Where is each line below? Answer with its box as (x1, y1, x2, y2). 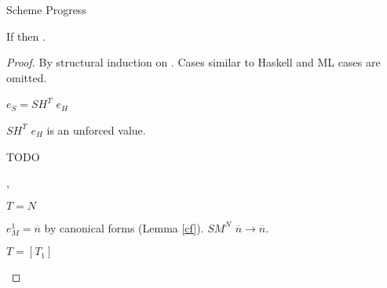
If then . (6, 27, 46, 44)
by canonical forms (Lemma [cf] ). (44, 219, 204, 236)
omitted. (6, 69, 47, 85)
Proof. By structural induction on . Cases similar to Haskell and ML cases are (6, 54, 381, 70)
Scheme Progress (6, 2, 86, 17)
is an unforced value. (46, 121, 146, 138)
